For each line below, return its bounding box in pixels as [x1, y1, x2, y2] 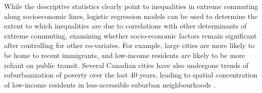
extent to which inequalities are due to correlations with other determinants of [4, 20, 247, 31]
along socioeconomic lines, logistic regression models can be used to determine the [4, 10, 258, 21]
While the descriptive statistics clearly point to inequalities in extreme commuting [4, 1, 258, 11]
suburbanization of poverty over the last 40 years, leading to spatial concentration [4, 69, 257, 80]
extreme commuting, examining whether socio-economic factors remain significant [4, 30, 257, 40]
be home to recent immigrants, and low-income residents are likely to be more [4, 49, 245, 60]
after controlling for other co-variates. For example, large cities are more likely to [4, 40, 255, 50]
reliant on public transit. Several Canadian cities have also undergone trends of [4, 59, 248, 70]
